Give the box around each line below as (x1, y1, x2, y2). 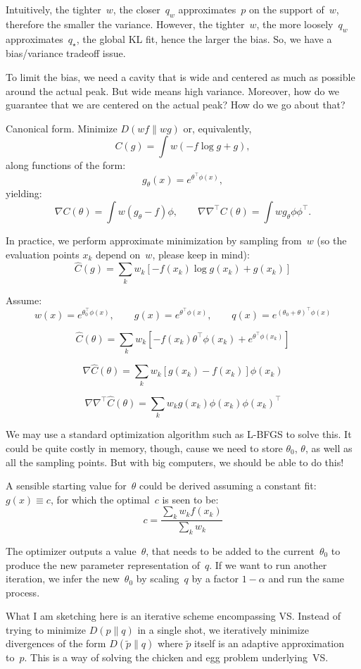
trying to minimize (6, 622, 86, 637)
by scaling (136, 571, 179, 586)
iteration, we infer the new (6, 571, 120, 586)
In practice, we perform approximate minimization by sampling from (6, 232, 302, 247)
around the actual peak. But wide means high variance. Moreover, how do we (6, 83, 340, 98)
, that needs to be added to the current (146, 543, 315, 558)
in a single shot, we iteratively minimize (137, 622, 310, 637)
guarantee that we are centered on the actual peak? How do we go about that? (6, 97, 346, 112)
